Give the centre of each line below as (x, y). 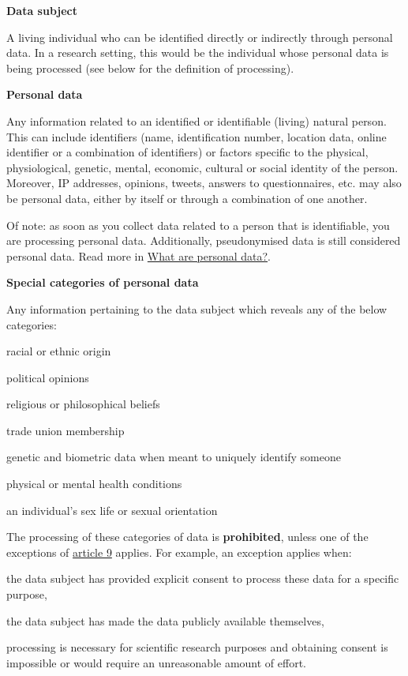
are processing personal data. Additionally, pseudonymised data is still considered (204, 240)
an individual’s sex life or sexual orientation (112, 510)
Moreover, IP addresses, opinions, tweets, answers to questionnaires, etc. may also (204, 183)
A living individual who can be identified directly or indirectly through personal (200, 37)
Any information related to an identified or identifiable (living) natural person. (197, 120)
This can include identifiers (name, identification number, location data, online (197, 136)
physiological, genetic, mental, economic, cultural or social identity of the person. (202, 167)
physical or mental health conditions (94, 484)
